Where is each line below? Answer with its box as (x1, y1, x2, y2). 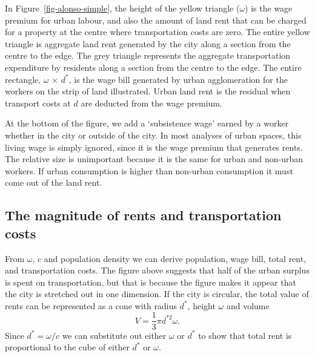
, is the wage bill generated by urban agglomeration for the (68, 73, 288, 85)
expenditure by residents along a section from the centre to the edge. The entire (5, 61, 302, 73)
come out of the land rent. (5, 176, 102, 189)
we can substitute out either (62, 329, 167, 341)
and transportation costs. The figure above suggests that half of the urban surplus (5, 264, 310, 277)
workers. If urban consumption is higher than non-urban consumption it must (5, 164, 293, 177)
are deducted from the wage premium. (81, 96, 222, 109)
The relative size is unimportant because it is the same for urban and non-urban (5, 152, 303, 165)
